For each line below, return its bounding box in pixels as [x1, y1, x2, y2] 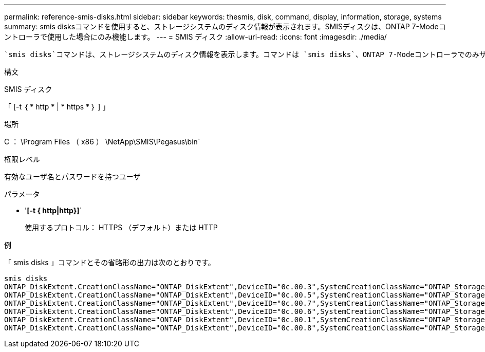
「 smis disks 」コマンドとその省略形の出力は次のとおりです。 [4, 258, 215, 267]
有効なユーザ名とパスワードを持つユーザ [4, 172, 141, 181]
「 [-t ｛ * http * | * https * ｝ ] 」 [4, 102, 110, 111]
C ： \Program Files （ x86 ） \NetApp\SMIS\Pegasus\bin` [4, 137, 200, 146]
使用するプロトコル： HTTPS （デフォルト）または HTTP [25, 223, 218, 232]
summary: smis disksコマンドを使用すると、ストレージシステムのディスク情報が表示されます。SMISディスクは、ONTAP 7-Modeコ [4, 22, 446, 31]
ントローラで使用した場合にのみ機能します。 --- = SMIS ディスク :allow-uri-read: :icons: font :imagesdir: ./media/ [4, 32, 387, 41]
